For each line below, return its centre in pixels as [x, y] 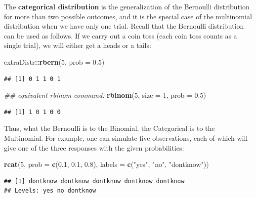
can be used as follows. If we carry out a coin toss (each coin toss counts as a [121, 35]
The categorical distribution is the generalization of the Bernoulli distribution [127, 6]
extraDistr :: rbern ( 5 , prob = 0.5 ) [54, 61]
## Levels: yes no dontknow [50, 191]
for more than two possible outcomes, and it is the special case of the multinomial [128, 16]
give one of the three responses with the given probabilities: [94, 147]
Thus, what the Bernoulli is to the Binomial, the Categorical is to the [109, 128]
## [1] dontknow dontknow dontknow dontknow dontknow [94, 181]
